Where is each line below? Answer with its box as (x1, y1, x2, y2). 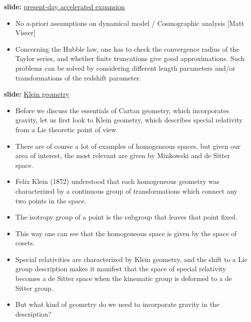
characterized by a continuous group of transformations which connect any (15, 185, 238, 196)
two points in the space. (15, 195, 87, 205)
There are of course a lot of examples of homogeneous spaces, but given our (15, 141, 241, 151)
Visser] (15, 27, 36, 38)
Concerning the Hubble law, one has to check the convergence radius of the (15, 43, 240, 54)
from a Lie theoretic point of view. (15, 124, 118, 134)
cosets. (15, 238, 35, 248)
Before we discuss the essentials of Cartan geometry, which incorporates (15, 105, 229, 115)
